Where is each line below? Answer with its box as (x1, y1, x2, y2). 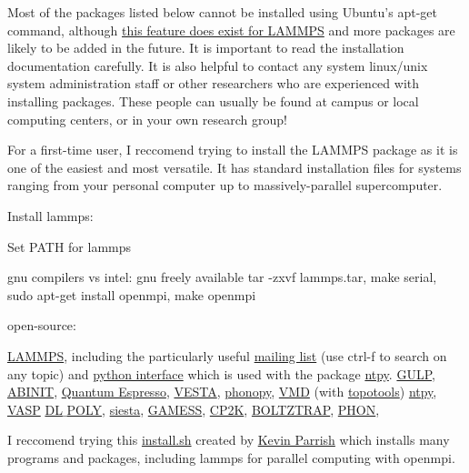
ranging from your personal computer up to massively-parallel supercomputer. (7, 176, 443, 195)
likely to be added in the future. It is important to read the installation (7, 38, 404, 57)
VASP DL (7, 399, 63, 418)
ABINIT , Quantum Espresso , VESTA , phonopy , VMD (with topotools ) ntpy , (7, 382, 437, 401)
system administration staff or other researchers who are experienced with (7, 74, 420, 93)
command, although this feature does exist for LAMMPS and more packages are (7, 20, 455, 39)
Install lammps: (7, 206, 94, 225)
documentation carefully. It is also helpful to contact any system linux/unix (7, 55, 428, 75)
